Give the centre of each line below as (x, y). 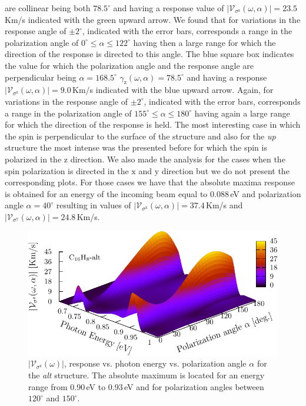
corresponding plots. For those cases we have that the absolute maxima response (150, 182)
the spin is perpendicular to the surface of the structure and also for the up (140, 136)
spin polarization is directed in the (67, 170)
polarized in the (33, 159)
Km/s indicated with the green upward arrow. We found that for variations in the (153, 19)
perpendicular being (41, 77)
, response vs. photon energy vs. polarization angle (155, 363)
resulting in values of (94, 205)
